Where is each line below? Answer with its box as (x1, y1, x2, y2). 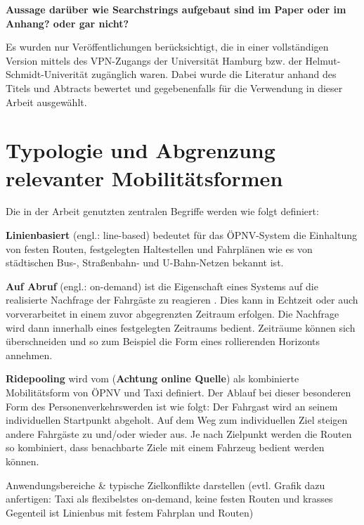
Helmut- (305, 53, 341, 67)
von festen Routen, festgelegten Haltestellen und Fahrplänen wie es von (6, 241, 313, 256)
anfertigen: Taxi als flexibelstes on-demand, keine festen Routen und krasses (6, 491, 333, 506)
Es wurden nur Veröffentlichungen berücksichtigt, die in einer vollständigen (6, 39, 329, 54)
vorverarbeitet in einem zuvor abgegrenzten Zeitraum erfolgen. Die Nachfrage (6, 306, 339, 321)
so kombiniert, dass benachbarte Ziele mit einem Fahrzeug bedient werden (6, 440, 325, 455)
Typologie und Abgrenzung (6, 136, 275, 164)
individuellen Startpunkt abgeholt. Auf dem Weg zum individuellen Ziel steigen (6, 413, 348, 427)
